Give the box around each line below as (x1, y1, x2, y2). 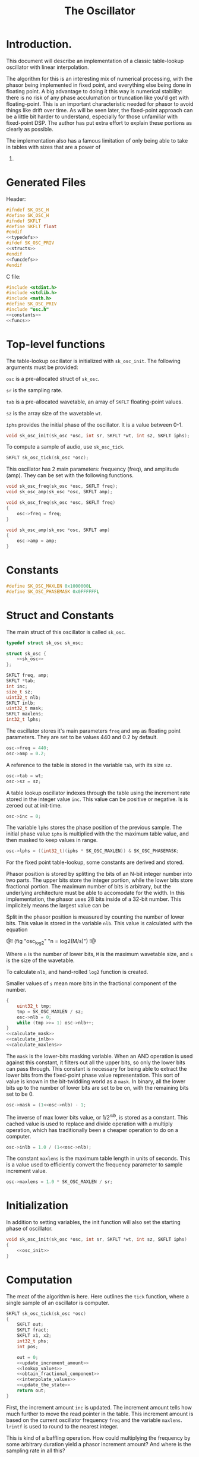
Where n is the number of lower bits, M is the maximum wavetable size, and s (6, 951, 193, 958)
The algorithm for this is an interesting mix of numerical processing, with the (6, 75, 193, 82)
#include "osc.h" (6, 307, 49, 313)
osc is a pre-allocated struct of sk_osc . (6, 375, 100, 382)
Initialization (6, 1199, 68, 1213)
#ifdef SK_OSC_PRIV (6, 240, 55, 246)
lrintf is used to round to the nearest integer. (6, 1423, 119, 1430)
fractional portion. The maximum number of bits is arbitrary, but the (6, 883, 171, 890)
